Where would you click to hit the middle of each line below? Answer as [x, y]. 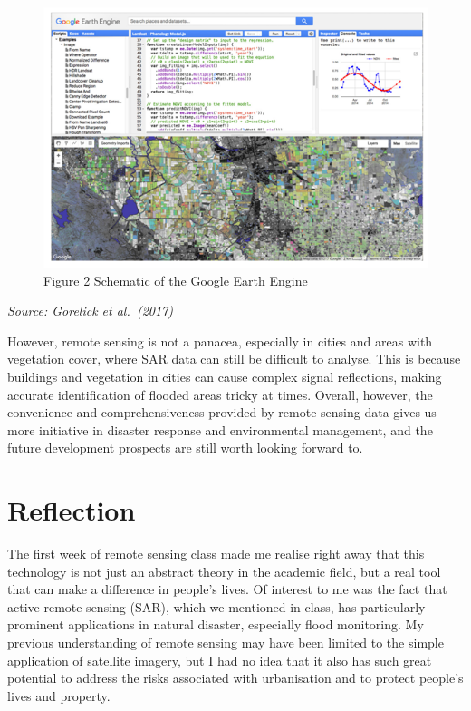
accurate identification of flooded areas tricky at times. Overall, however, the [220, 394]
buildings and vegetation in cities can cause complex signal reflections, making [225, 376]
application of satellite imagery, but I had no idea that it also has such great [220, 660]
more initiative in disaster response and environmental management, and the [220, 429]
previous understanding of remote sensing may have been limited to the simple [226, 643]
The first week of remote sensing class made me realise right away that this [216, 554]
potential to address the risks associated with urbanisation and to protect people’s [235, 678]
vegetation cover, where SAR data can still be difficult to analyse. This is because [234, 359]
